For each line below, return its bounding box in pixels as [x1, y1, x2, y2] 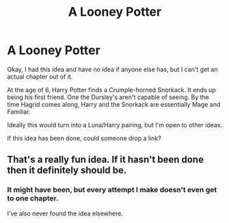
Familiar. [7, 107, 31, 116]
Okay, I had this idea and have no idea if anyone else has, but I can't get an [7, 65, 218, 73]
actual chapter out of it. [7, 73, 73, 81]
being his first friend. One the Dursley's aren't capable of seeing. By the [7, 93, 210, 101]
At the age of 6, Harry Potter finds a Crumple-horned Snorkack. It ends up [7, 86, 217, 94]
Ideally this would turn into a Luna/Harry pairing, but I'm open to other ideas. [7, 120, 223, 129]
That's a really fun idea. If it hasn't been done [7, 154, 204, 166]
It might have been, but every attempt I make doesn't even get [7, 185, 217, 195]
